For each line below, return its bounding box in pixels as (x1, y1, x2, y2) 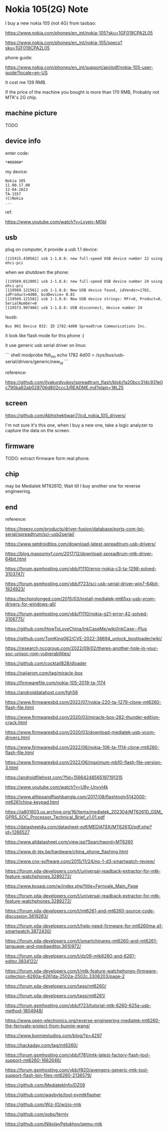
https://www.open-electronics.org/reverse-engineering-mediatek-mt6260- (5, 1018, 160, 1024)
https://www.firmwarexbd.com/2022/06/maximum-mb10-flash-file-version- (5, 760, 162, 766)
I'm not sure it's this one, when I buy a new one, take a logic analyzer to (5, 422, 153, 428)
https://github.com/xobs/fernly (5, 1111, 69, 1117)
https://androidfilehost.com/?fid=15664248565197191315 (5, 775, 123, 781)
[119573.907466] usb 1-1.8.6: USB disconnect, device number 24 (5, 305, 142, 310)
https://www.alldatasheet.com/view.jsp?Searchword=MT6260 (5, 839, 133, 845)
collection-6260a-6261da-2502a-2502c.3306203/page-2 (5, 974, 125, 980)
